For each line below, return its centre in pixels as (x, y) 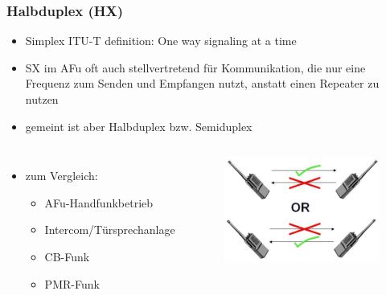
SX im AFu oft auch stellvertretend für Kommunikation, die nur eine (195, 67)
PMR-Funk (72, 283)
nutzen (42, 99)
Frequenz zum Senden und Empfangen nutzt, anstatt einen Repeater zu (202, 83)
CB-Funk (67, 256)
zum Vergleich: (62, 176)
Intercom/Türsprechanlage (110, 229)
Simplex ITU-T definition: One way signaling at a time (161, 41)
